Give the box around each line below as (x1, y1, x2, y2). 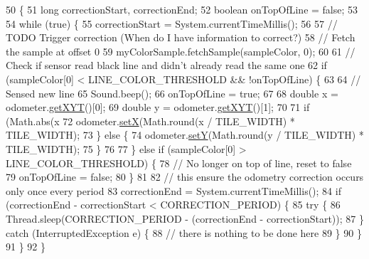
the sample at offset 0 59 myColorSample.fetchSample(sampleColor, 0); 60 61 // (6, 43, 355, 58)
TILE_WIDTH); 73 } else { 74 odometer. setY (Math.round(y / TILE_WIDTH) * (6, 127, 364, 142)
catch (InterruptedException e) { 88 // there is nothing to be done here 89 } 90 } (6, 225, 362, 240)
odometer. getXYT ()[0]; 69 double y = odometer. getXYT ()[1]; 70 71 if (6, 100, 310, 115)
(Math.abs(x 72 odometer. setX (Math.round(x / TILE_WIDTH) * (6, 113, 295, 128)
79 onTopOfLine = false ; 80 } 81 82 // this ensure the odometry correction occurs (6, 169, 364, 184)
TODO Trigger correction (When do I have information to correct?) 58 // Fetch (6, 30, 355, 45)
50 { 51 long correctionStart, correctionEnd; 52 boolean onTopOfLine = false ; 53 (6, 2, 358, 16)
